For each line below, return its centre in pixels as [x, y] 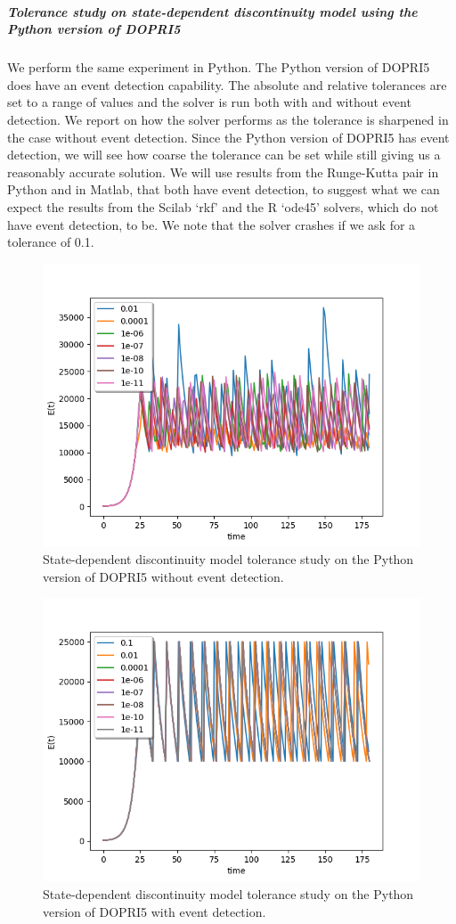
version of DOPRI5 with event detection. [155, 911]
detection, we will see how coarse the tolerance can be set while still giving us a [224, 155]
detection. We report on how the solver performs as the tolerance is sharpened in [228, 119]
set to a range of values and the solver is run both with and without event [209, 102]
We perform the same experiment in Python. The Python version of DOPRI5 [219, 67]
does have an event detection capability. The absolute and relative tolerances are [227, 84]
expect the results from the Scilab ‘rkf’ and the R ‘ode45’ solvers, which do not [223, 206]
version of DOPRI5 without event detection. [163, 576]
